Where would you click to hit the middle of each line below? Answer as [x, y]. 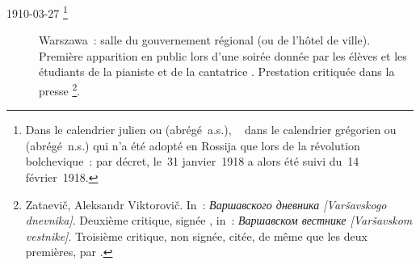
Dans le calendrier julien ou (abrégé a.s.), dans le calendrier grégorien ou [211, 130]
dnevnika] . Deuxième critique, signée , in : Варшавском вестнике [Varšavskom [219, 220]
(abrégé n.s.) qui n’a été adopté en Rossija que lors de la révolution [193, 145]
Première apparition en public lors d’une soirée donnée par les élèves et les [223, 55]
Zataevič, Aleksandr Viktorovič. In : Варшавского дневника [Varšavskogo [206, 204]
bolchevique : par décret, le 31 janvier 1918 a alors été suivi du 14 [192, 161]
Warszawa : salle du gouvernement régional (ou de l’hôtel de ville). [205, 40]
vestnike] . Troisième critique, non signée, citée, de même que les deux [196, 236]
